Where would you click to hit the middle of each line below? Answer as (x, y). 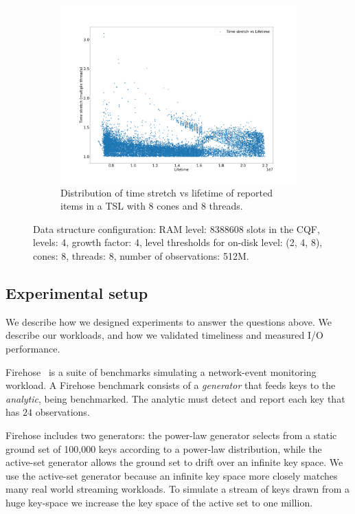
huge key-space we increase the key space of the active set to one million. (159, 502)
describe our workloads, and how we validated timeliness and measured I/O (164, 335)
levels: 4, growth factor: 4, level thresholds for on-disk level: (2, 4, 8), (178, 242)
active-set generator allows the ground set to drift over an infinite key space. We (174, 462)
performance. (33, 348)
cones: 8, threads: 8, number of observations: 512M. (141, 255)
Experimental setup (77, 292)
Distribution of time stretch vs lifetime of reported (167, 192)
